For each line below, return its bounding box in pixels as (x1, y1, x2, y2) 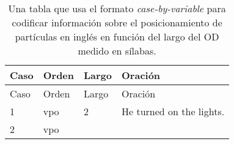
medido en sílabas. (78, 44, 156, 58)
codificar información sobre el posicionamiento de (12, 15, 222, 29)
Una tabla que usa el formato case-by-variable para (8, 1, 226, 15)
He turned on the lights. (122, 104, 225, 118)
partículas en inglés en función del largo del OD (15, 29, 219, 44)
